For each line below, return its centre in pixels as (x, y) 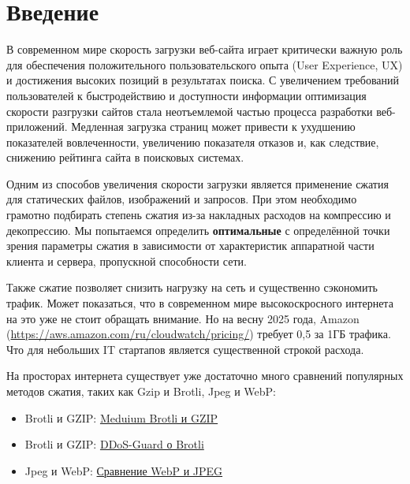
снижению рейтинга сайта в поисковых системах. (125, 157)
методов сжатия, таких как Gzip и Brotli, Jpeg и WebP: (142, 391)
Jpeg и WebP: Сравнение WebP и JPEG (124, 470)
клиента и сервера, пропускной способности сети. (127, 261)
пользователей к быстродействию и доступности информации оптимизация (186, 95)
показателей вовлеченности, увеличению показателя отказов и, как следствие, (193, 141)
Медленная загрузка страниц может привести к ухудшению (213, 127)
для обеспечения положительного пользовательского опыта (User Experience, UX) (205, 64)
